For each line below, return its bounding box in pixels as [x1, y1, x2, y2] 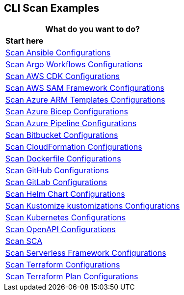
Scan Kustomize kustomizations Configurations [5, 201, 180, 211]
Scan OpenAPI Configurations [5, 224, 116, 235]
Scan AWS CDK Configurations [5, 71, 120, 81]
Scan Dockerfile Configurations [5, 154, 121, 164]
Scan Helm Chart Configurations [5, 189, 125, 199]
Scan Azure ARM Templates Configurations [5, 95, 165, 105]
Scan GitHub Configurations [5, 165, 109, 176]
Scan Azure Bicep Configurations [5, 107, 128, 117]
